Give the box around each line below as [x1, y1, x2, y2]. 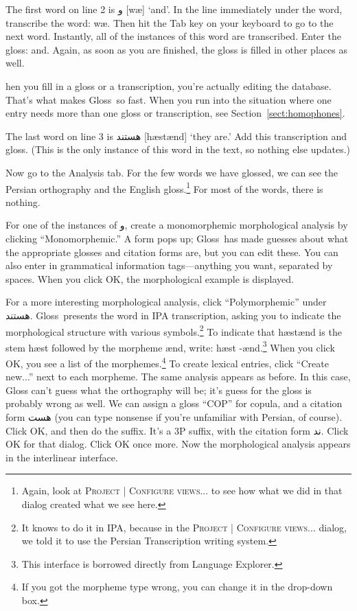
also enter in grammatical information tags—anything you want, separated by [5, 258, 333, 273]
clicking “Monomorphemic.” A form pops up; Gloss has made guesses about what [5, 231, 349, 245]
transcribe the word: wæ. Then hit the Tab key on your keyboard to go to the [5, 15, 334, 30]
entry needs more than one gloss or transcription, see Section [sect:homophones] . [5, 106, 345, 120]
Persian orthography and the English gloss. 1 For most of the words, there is [5, 179, 323, 196]
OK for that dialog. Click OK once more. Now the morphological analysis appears [5, 437, 351, 451]
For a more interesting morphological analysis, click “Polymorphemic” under [5, 295, 327, 309]
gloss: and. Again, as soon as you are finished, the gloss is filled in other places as [5, 42, 347, 56]
